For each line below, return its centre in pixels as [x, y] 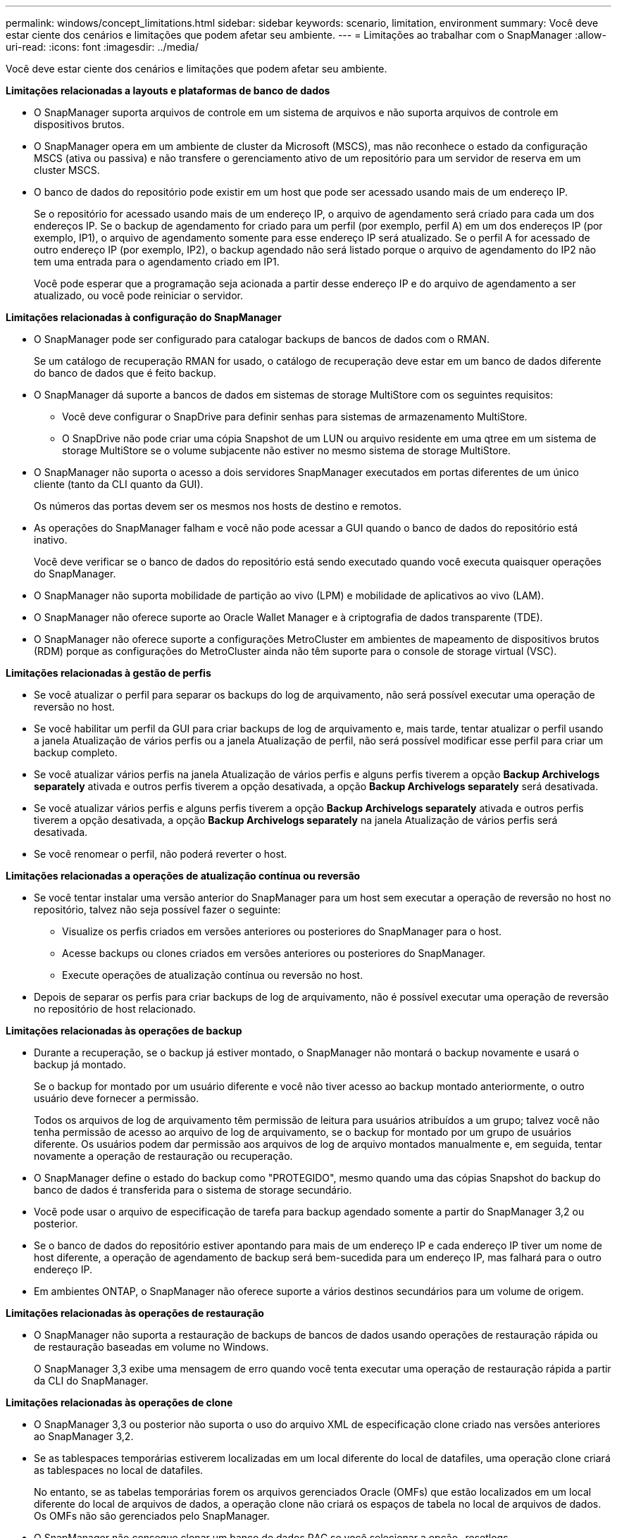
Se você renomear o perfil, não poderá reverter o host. [161, 854]
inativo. [51, 540]
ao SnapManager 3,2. [84, 1436]
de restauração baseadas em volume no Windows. [151, 1347]
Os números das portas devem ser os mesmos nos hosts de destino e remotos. [218, 506]
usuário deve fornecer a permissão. [117, 1098]
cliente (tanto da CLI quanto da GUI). [119, 484]
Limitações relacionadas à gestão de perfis [108, 673]
